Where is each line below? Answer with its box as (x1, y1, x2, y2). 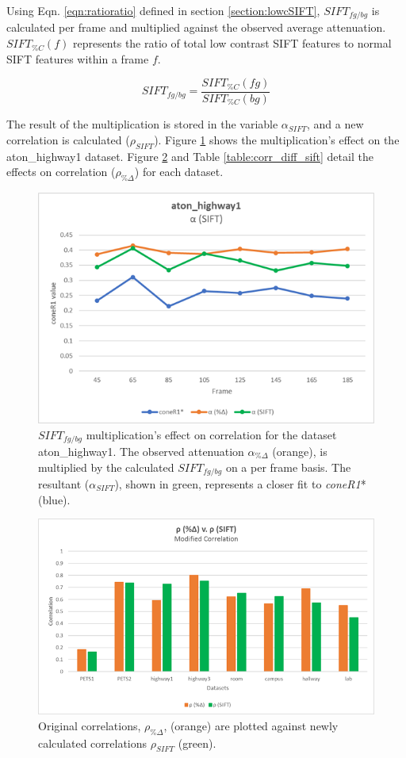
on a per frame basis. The (225, 458, 351, 475)
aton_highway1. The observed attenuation (38, 442, 244, 459)
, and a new (306, 116, 364, 132)
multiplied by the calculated (38, 458, 174, 475)
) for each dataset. (134, 163, 224, 180)
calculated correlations (38, 734, 147, 751)
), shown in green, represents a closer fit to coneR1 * (114, 476, 366, 492)
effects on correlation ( (6, 163, 116, 180)
